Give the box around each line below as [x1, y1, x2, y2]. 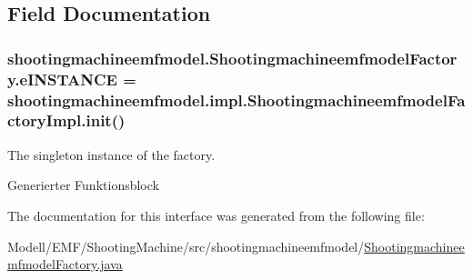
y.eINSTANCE [7, 67, 117, 90]
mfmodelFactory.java [7, 254, 123, 274]
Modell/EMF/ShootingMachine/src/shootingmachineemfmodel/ [7, 236, 365, 255]
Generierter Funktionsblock [7, 175, 159, 194]
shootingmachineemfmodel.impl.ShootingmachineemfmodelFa [7, 88, 466, 111]
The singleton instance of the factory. [7, 144, 216, 164]
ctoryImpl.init [7, 109, 112, 132]
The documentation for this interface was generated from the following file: [7, 205, 425, 224]
